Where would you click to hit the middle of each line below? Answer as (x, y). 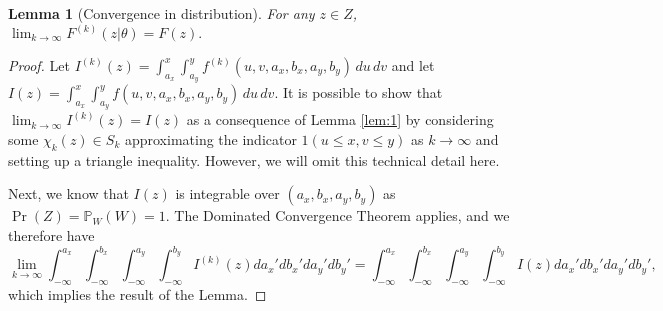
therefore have (51, 235)
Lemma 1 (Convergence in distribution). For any (161, 13)
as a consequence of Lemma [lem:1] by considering (340, 119)
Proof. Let (39, 65)
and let (413, 65)
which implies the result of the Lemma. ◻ (137, 293)
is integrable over (227, 193)
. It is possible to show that (358, 92)
